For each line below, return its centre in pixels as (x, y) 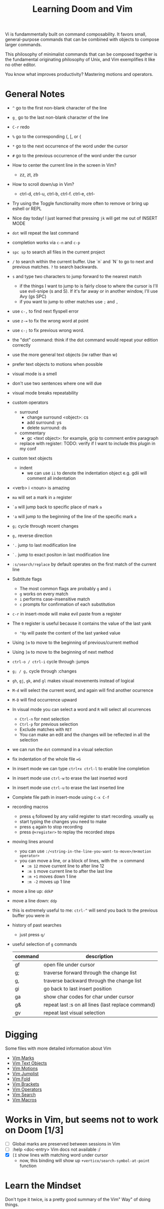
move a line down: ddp (35, 901)
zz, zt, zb (29, 175)
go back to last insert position (78, 989)
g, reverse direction (32, 535)
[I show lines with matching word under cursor (60, 1155)
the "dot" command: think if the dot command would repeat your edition (85, 340)
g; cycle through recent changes (45, 526)
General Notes (35, 94)
